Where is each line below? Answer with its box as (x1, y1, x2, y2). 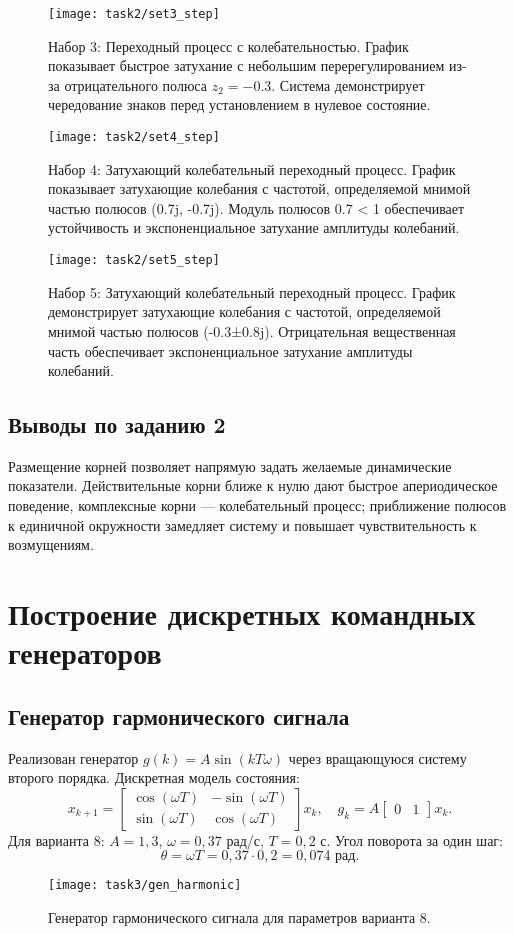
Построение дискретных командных (8, 593, 476, 634)
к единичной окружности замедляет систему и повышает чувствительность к (8, 514, 477, 535)
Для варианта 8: (8, 829, 105, 850)
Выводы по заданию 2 (8, 409, 226, 440)
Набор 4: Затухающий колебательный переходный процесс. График (48, 158, 456, 179)
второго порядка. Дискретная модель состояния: (8, 767, 300, 788)
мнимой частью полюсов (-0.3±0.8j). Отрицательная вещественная (48, 320, 456, 341)
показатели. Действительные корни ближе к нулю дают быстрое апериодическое (8, 475, 498, 496)
